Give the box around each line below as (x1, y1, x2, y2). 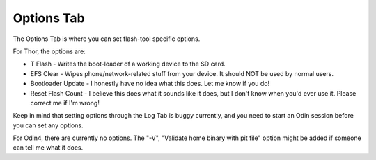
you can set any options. (13, 121, 84, 130)
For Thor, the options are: (13, 47, 86, 55)
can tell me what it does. (13, 143, 84, 152)
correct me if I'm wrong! (30, 98, 100, 107)
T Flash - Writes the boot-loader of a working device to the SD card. (30, 60, 226, 69)
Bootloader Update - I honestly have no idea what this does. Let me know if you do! (30, 80, 270, 88)
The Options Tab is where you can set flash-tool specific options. (13, 35, 201, 43)
